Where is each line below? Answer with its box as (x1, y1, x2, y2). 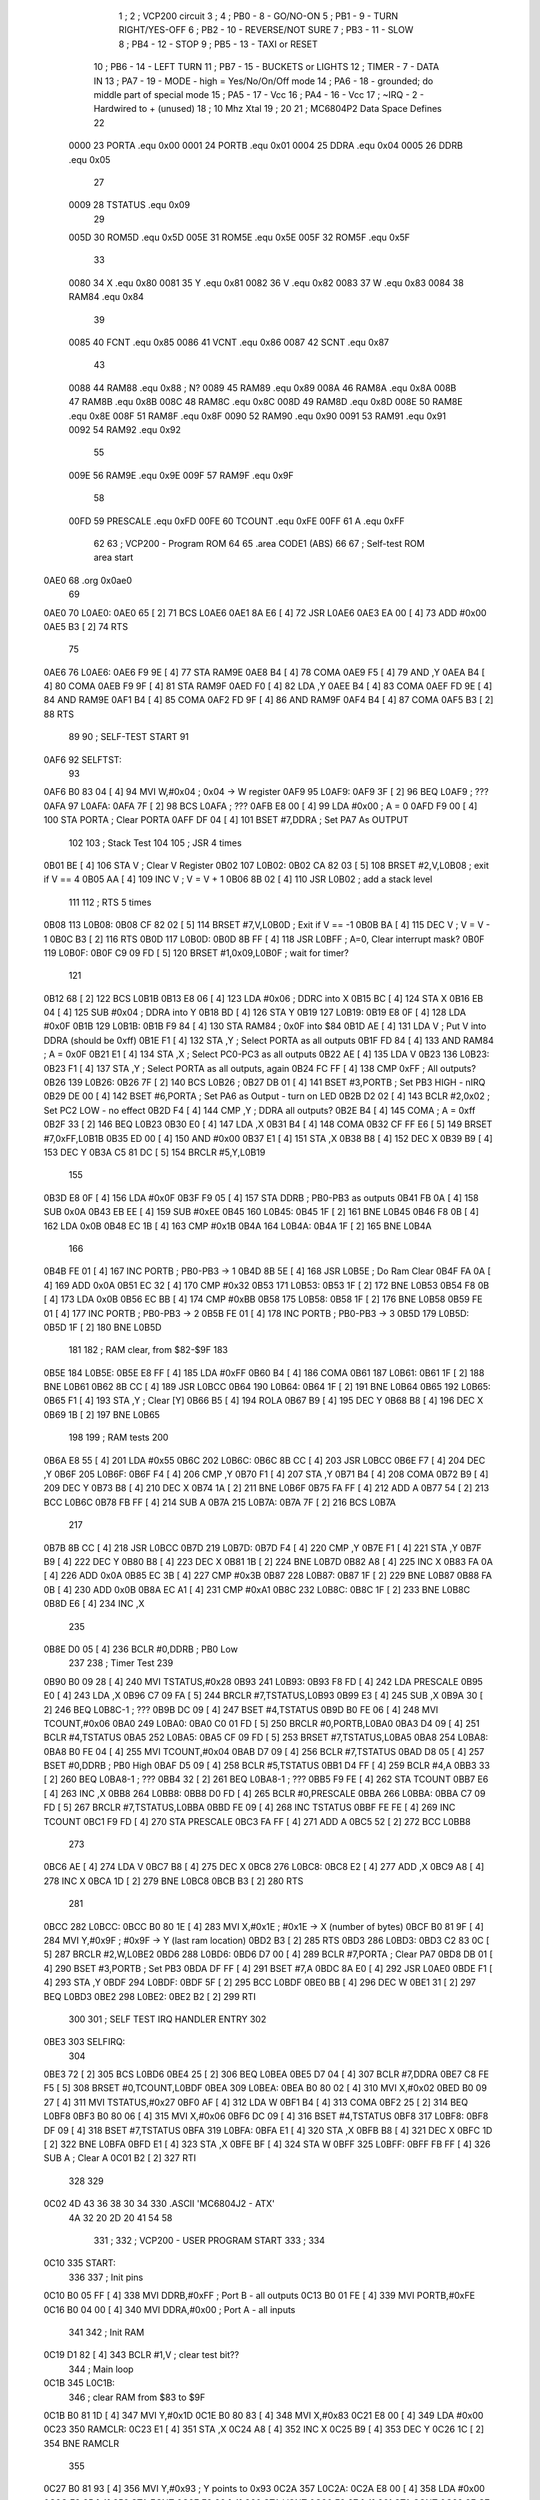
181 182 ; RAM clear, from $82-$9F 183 (68, 1344, 229, 1356)
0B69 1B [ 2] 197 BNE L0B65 (43, 1408, 160, 1420)
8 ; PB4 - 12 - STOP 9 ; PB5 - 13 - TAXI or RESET (118, 38, 319, 50)
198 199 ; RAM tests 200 (68, 1431, 169, 1444)
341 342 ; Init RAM (68, 2326, 145, 2338)
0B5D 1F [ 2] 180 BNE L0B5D (43, 1321, 162, 1333)
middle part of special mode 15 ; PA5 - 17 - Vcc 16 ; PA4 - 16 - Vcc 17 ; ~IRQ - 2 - (93, 88, 425, 100)
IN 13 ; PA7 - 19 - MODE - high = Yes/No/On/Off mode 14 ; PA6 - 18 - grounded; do (93, 75, 434, 87)
